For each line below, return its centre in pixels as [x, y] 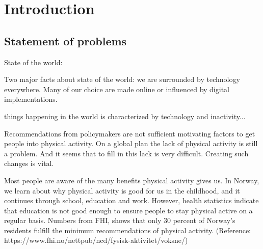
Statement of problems [65, 40]
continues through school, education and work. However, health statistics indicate [131, 200]
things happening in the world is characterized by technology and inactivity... [125, 116]
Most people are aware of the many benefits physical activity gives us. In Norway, [132, 180]
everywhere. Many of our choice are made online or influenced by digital [117, 89]
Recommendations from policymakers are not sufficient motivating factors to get [130, 133]
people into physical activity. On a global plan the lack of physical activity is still [131, 143]
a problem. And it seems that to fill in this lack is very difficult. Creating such [126, 153]
